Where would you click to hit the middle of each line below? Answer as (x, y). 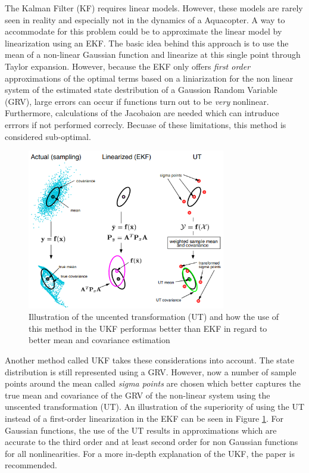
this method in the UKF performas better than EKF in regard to (148, 328)
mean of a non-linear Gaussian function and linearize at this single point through (153, 55)
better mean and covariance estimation (99, 340)
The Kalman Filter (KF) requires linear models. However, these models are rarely (154, 8)
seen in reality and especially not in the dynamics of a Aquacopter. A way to (145, 19)
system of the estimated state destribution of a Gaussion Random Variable (141, 90)
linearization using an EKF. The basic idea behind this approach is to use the (147, 43)
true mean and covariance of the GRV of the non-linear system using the (138, 395)
